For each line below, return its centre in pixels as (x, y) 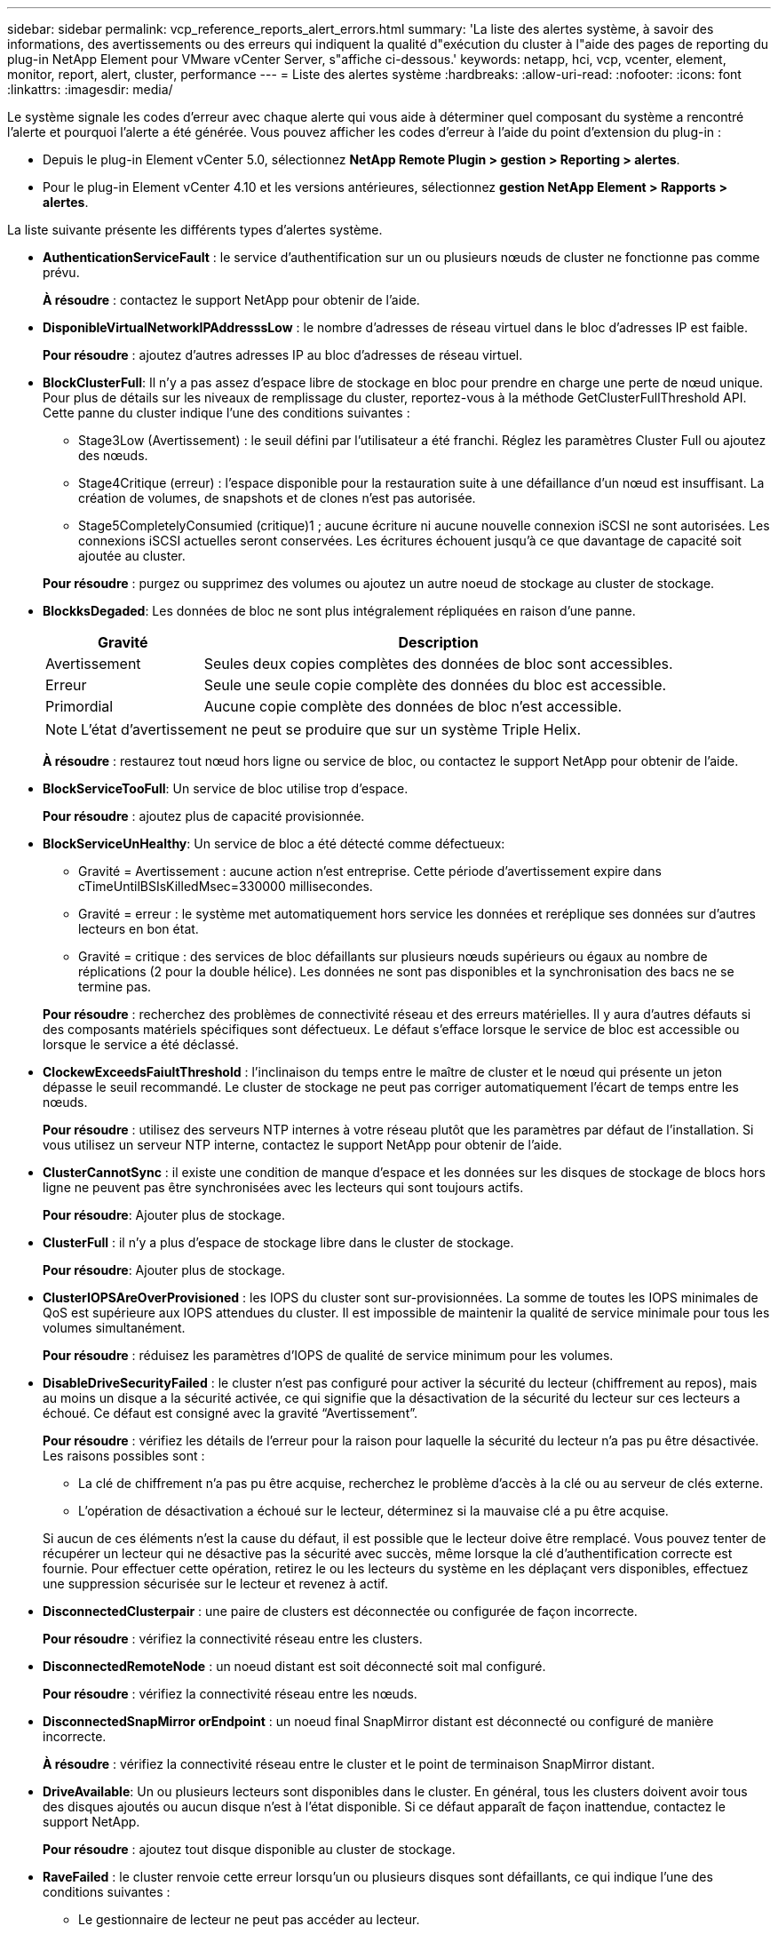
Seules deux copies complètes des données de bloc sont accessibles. (438, 664)
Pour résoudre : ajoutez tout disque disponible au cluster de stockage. (249, 1849)
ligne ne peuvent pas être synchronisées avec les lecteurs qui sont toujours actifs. (283, 1187)
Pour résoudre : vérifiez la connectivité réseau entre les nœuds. (230, 1694)
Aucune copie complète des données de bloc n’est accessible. (413, 706)
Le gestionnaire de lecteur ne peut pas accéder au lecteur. (249, 1919)
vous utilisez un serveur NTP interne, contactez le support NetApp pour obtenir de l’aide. (302, 1145)
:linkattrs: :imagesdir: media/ (90, 89)
